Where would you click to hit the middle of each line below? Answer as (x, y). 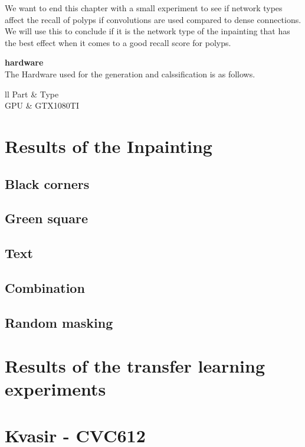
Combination (45, 287)
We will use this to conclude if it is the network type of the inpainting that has (147, 31)
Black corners (47, 183)
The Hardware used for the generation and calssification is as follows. (130, 74)
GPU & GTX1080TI (42, 105)
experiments (55, 389)
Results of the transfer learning (135, 366)
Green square (46, 218)
